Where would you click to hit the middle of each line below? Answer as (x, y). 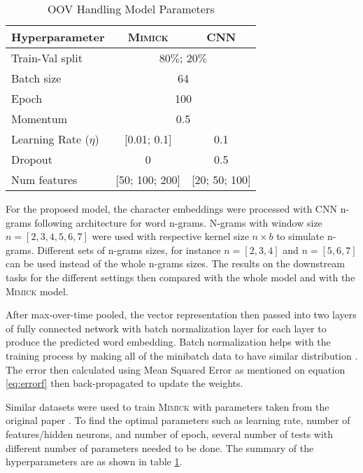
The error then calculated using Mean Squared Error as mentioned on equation (176, 369)
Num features (44, 179)
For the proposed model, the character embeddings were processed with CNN (171, 209)
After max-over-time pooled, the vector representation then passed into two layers (181, 315)
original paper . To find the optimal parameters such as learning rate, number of (178, 420)
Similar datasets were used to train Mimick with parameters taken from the (168, 406)
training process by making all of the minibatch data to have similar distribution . (182, 355)
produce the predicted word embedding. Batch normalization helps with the (168, 342)
